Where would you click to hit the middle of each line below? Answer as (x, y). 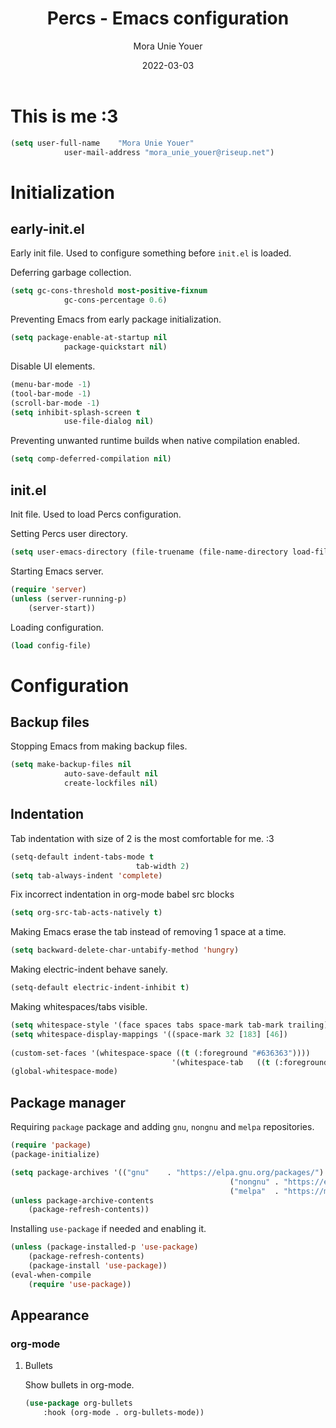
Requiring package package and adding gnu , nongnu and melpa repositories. (162, 1127)
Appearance (50, 1315)
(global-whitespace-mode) (64, 1072)
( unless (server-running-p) (69, 598)
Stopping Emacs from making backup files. (99, 746)
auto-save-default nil (111, 774)
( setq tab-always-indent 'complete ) (86, 875)
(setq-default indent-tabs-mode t (82, 857)
